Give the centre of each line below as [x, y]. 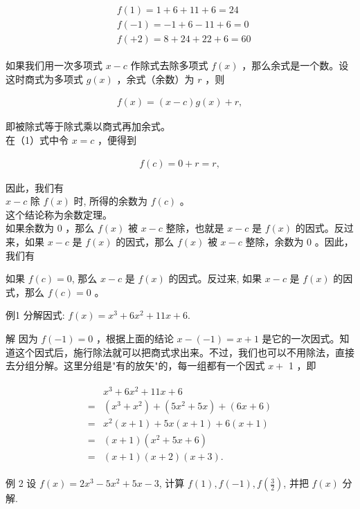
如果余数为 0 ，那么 [50, 228]
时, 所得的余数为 [111, 201]
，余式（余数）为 [155, 78]
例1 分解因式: [35, 315]
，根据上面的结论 [135, 338]
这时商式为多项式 [44, 78]
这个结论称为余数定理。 [59, 214]
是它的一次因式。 [301, 338]
